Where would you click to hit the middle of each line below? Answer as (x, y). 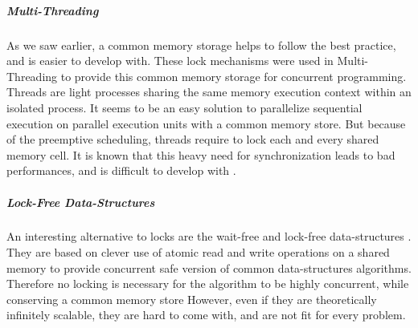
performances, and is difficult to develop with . (121, 170)
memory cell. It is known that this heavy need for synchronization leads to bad (201, 154)
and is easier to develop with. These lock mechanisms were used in (170, 61)
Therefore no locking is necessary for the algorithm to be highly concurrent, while (208, 283)
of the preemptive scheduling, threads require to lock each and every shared (193, 139)
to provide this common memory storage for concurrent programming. (234, 76)
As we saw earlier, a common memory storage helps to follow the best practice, (201, 45)
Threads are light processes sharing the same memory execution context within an (209, 92)
